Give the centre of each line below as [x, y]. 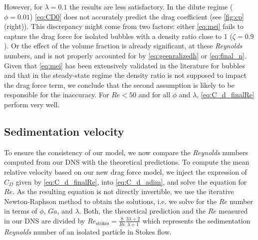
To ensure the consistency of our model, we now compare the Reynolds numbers [126, 152]
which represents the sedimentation [196, 220]
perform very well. [32, 104]
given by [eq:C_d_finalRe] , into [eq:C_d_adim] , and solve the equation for [131, 181]
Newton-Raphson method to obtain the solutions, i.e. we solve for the [110, 201]
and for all [154, 95]
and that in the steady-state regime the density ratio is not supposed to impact [125, 75]
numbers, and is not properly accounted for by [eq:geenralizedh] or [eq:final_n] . [125, 55]
